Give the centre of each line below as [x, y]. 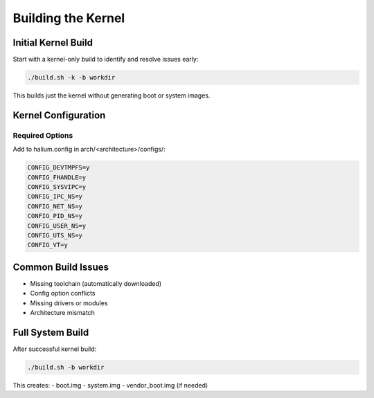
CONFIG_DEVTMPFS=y [59, 168]
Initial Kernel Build [53, 43]
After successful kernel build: [55, 349]
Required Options [43, 135]
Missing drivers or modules [69, 303]
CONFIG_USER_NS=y [57, 226]
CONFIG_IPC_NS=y [55, 197]
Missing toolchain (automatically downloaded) [96, 283]
